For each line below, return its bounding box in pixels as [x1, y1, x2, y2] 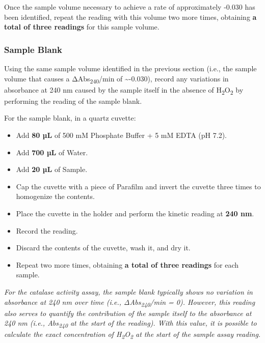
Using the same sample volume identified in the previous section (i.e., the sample [4, 63, 257, 73]
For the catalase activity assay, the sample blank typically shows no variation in [4, 286, 253, 297]
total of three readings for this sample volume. [4, 21, 160, 32]
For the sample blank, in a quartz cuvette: [4, 112, 136, 123]
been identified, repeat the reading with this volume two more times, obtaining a [4, 11, 257, 22]
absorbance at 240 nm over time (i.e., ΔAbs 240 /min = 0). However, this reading [4, 296, 255, 308]
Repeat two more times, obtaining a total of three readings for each [16, 259, 239, 270]
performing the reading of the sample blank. [4, 95, 142, 106]
